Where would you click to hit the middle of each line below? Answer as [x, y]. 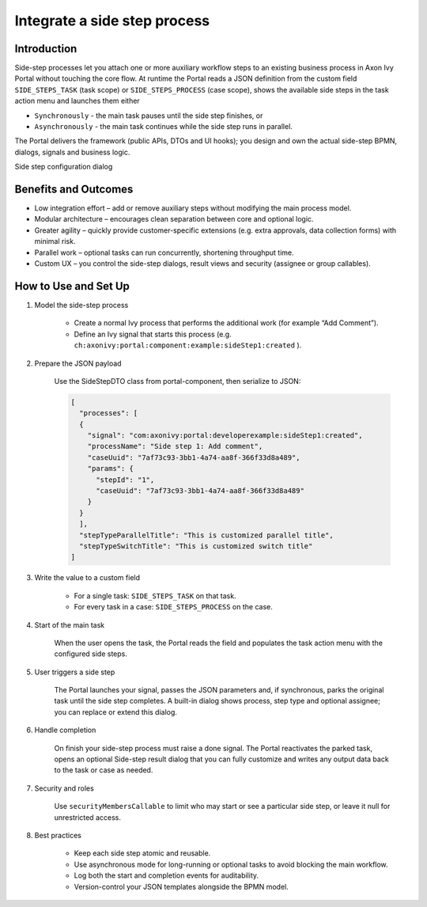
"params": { [111, 469]
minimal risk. [55, 241]
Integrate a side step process [112, 21]
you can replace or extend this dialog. [116, 712]
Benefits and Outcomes [74, 189]
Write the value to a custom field [87, 578]
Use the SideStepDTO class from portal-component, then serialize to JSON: [178, 381]
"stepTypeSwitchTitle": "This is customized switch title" [196, 546]
